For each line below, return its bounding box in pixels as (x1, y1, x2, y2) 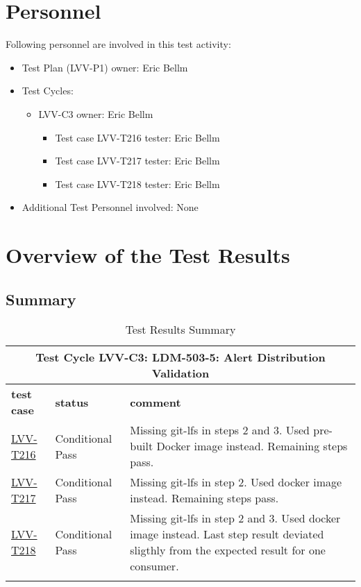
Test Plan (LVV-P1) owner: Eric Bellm (22, 60, 188, 74)
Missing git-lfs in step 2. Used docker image (130, 474, 342, 491)
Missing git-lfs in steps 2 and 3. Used (130, 422, 310, 439)
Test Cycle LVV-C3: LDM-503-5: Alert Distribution (35, 349, 326, 366)
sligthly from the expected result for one (130, 542, 326, 559)
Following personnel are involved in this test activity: (6, 37, 231, 51)
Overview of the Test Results (6, 241, 290, 269)
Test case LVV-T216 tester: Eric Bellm (55, 130, 220, 144)
